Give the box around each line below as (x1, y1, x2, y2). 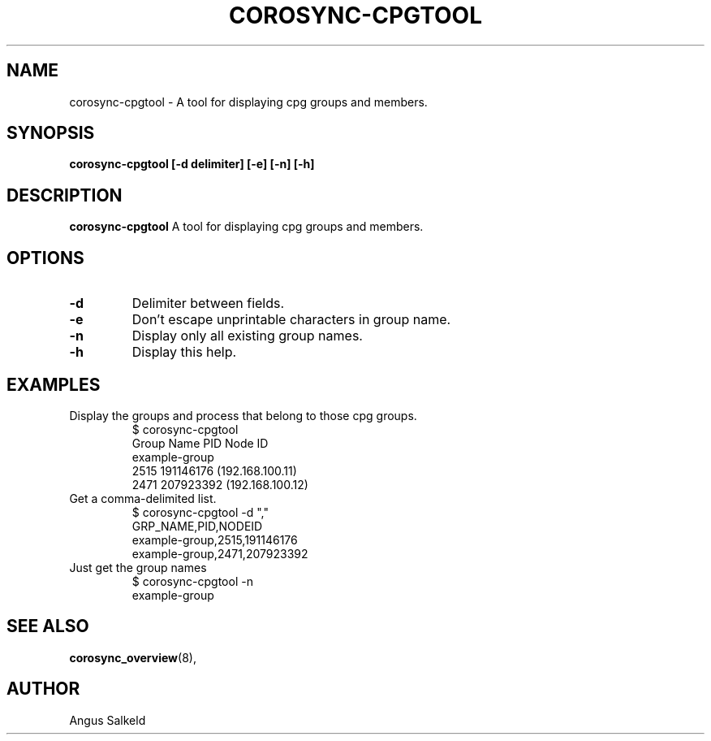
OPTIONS (6, 247, 84, 268)
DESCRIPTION (6, 184, 123, 206)
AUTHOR (6, 678, 80, 700)
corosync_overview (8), (69, 650, 196, 665)
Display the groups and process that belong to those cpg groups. (69, 408, 417, 422)
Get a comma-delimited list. (69, 491, 217, 505)
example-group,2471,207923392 (131, 546, 308, 561)
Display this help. (131, 344, 237, 361)
